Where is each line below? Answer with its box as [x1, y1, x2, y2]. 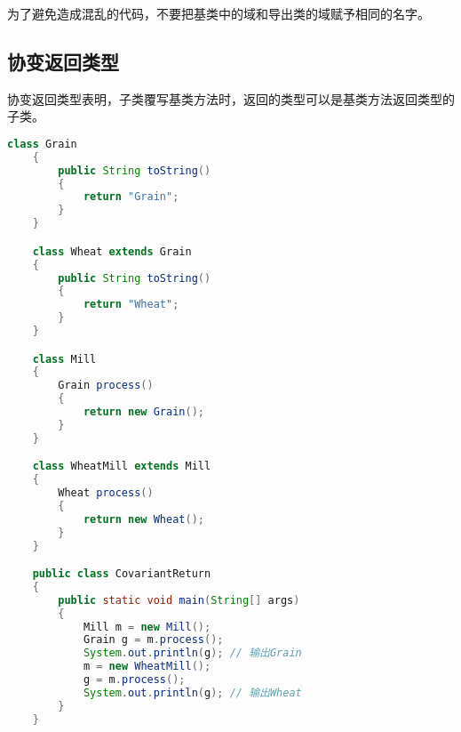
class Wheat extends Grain [32, 245, 192, 258]
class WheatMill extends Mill [32, 460, 211, 473]
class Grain [7, 137, 77, 150]
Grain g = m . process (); [83, 633, 224, 647]
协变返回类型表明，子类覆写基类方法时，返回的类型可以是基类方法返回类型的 [7, 89, 455, 108]
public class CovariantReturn [32, 567, 211, 581]
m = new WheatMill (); [83, 660, 211, 673]
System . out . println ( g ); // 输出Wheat [83, 686, 302, 699]
